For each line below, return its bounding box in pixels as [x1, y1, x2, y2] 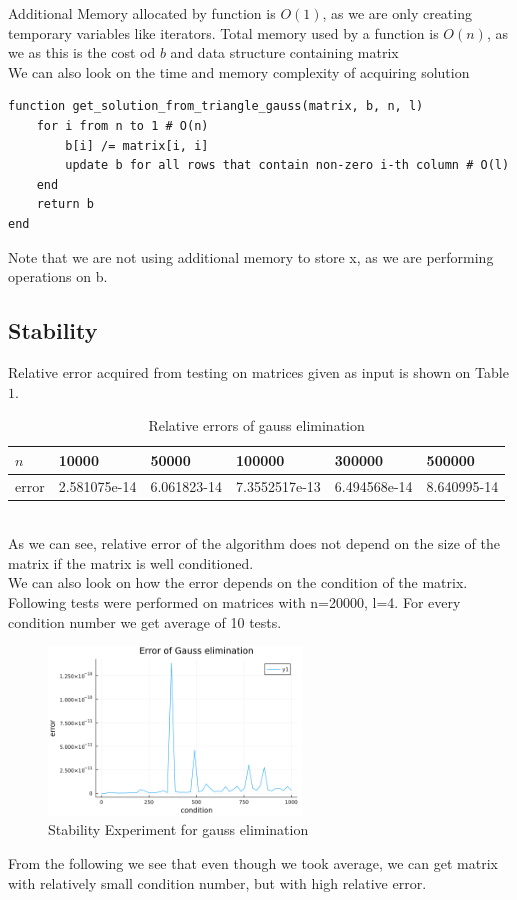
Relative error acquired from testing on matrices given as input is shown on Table [8, 361, 509, 382]
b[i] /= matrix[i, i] [65, 138, 209, 153]
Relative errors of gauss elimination [148, 415, 365, 436]
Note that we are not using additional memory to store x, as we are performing [8, 246, 494, 267]
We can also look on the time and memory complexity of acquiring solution [8, 61, 470, 82]
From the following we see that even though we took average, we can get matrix [8, 852, 498, 873]
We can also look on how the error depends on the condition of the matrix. [8, 572, 468, 593]
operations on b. [8, 266, 108, 287]
